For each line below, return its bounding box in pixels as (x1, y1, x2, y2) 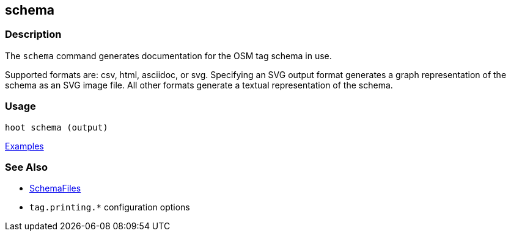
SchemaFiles (29, 183, 81, 194)
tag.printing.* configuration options (29, 202, 190, 213)
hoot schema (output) (5, 122, 108, 132)
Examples (5, 140, 44, 151)
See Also (5, 160, 48, 173)
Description (5, 28, 62, 41)
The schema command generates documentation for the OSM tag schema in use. (5, 50, 332, 61)
